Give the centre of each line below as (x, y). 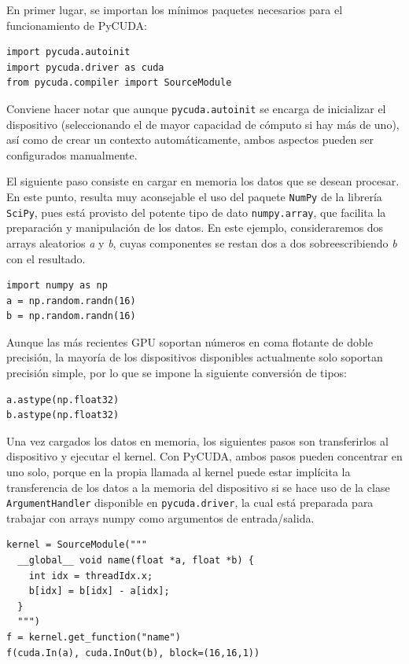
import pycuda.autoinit (68, 52)
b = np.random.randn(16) (71, 316)
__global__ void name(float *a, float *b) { (136, 561)
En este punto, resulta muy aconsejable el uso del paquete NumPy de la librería (194, 196)
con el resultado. (46, 258)
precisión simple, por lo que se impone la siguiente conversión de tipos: (177, 373)
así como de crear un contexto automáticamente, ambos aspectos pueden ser (190, 139)
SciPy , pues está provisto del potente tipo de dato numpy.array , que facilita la (196, 212)
